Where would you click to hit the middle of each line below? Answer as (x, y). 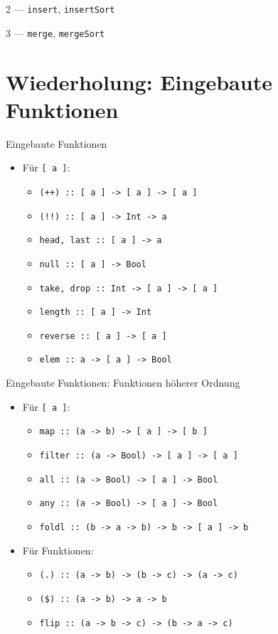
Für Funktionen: (58, 550)
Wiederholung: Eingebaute (139, 81)
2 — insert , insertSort (60, 9)
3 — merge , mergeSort (55, 32)
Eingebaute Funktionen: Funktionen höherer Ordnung (123, 383)
